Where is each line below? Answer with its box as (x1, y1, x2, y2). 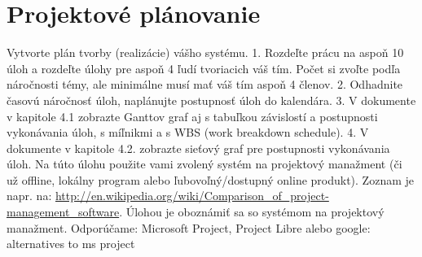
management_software (7, 203, 120, 220)
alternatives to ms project (7, 235, 135, 252)
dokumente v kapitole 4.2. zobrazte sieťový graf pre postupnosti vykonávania (7, 139, 390, 156)
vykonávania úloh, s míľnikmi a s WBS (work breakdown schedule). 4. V (7, 124, 369, 141)
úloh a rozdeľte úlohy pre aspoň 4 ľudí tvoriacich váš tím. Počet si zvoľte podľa (7, 59, 401, 76)
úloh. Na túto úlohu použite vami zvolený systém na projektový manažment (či (7, 155, 402, 172)
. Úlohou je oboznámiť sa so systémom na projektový (119, 203, 385, 220)
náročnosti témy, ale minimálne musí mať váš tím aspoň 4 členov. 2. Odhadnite (7, 76, 403, 93)
